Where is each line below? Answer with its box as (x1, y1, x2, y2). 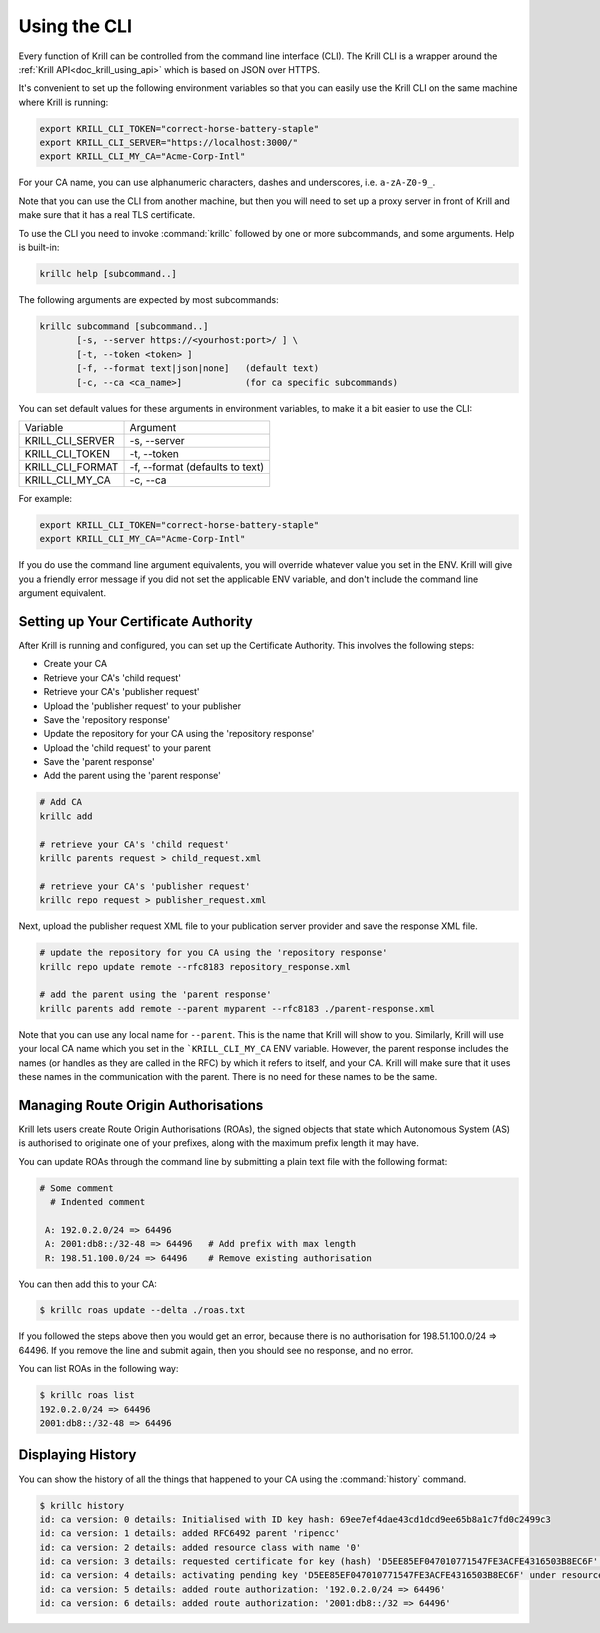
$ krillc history (39, 1500, 125, 1511)
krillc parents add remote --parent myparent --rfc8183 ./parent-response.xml (39, 1003, 435, 1014)
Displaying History (18, 1446, 137, 1464)
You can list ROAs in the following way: (18, 1363, 179, 1375)
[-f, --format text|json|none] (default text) (76, 363, 320, 374)
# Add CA (39, 796, 83, 808)
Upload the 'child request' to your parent (43, 741, 211, 754)
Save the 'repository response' (43, 713, 170, 725)
